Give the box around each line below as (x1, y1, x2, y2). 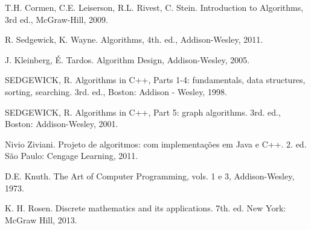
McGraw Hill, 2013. (5, 213, 77, 226)
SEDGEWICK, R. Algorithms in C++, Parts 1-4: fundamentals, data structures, (5, 73, 306, 86)
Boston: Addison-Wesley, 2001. (5, 117, 118, 130)
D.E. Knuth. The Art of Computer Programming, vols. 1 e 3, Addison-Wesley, (5, 169, 295, 182)
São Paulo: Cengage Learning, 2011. (5, 149, 138, 162)
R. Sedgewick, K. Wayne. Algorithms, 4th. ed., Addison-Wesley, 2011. (5, 33, 263, 46)
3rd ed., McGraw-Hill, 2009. (5, 13, 108, 25)
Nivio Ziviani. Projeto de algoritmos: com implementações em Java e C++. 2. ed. (5, 137, 307, 150)
